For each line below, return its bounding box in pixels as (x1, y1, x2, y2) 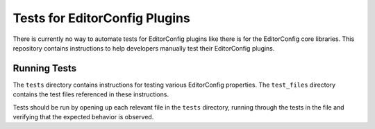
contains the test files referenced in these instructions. (12, 90, 169, 98)
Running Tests (12, 62, 76, 74)
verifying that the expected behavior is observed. (12, 113, 154, 121)
